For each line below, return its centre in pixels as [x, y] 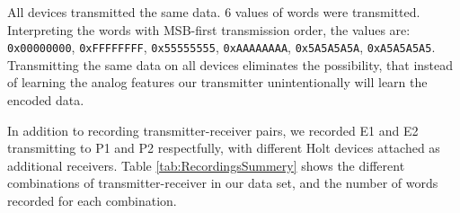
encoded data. [46, 100]
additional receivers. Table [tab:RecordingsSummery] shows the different [206, 165]
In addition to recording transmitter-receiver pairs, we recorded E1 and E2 [213, 130]
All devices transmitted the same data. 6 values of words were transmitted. [214, 12]
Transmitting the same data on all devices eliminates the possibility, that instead [230, 64]
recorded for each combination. [92, 200]
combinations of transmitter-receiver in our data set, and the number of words [223, 183]
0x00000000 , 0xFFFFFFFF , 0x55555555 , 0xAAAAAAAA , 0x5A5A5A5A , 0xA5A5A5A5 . [221, 47]
